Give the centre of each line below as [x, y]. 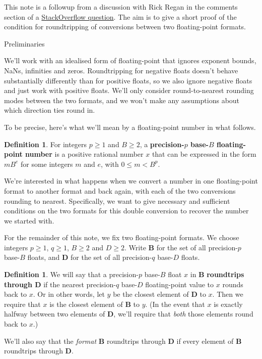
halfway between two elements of [55, 314]
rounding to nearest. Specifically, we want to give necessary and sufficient [117, 200]
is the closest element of [86, 304]
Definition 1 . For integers [46, 144]
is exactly [228, 304]
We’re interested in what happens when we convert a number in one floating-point [131, 181]
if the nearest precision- [80, 284]
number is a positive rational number [84, 154]
